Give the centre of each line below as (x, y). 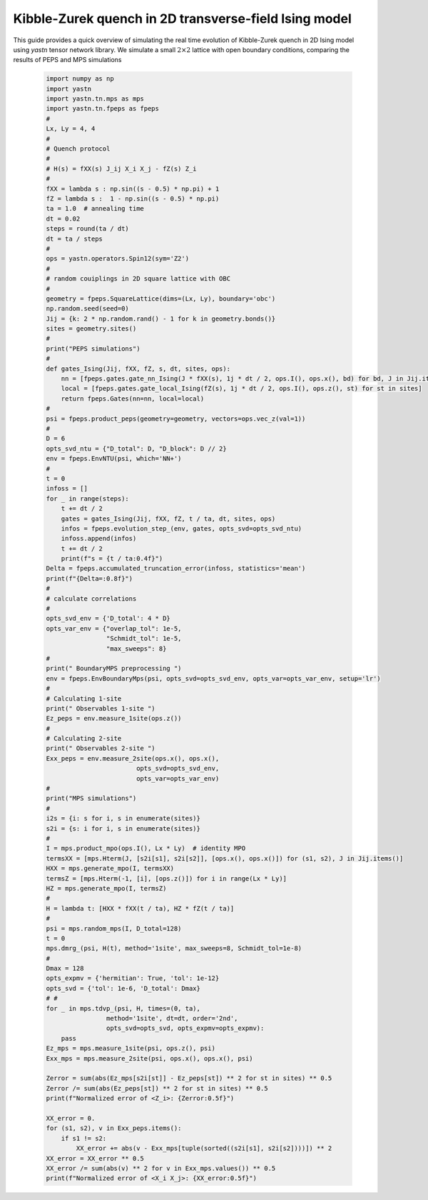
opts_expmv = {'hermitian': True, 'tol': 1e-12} (133, 978)
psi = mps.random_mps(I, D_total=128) (114, 928)
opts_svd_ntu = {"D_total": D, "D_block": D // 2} (137, 449)
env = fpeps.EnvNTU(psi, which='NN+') (114, 459)
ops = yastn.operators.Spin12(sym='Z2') (117, 259)
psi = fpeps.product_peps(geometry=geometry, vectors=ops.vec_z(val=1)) (176, 419)
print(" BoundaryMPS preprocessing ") (114, 669)
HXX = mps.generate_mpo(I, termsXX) (110, 869)
